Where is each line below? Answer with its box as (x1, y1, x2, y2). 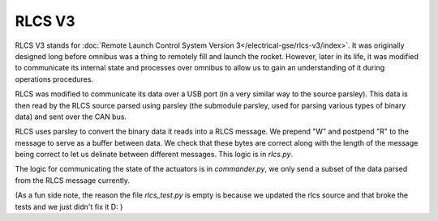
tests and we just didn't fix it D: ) (15, 202, 123, 211)
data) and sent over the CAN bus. (15, 112, 127, 121)
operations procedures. (15, 74, 93, 84)
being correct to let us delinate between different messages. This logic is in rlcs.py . (15, 150, 294, 159)
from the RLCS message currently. (15, 175, 130, 185)
